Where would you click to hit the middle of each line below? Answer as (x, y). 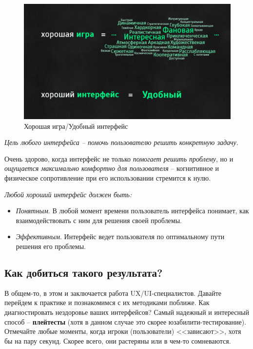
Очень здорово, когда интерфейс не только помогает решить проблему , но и (119, 158)
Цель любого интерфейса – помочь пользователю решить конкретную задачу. (122, 142)
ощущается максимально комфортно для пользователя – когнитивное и (112, 168)
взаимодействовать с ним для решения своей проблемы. (99, 220)
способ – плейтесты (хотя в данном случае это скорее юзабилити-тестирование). (126, 321)
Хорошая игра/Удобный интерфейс (76, 126)
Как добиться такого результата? (84, 272)
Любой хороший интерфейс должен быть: (68, 194)
